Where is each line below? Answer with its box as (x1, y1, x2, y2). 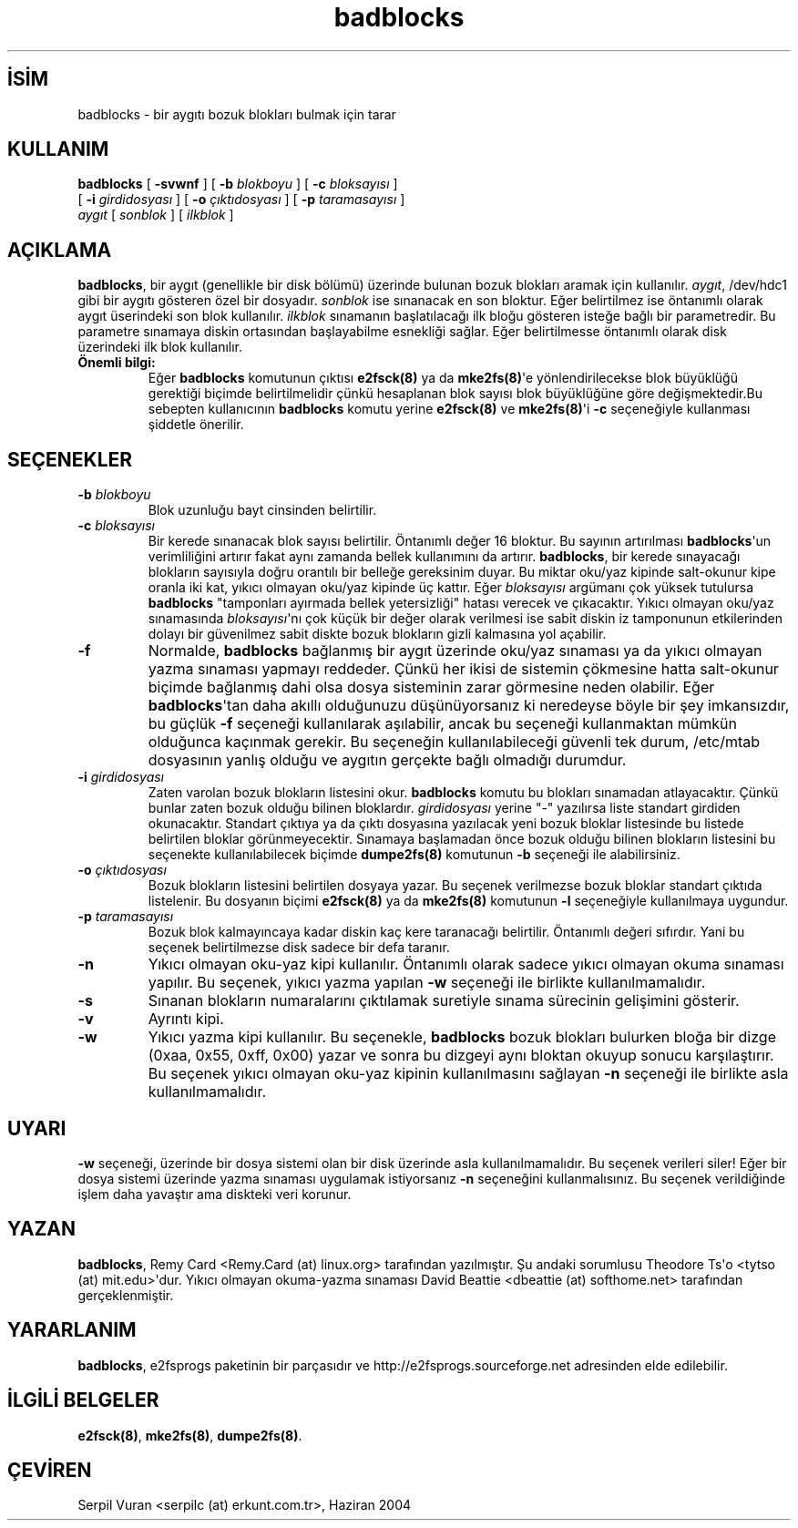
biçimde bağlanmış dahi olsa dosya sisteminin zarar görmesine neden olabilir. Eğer (148, 678, 715, 697)
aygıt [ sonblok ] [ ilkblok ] (77, 207, 234, 223)
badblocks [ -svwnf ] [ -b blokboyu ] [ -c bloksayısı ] (77, 176, 398, 192)
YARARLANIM (7, 1318, 137, 1342)
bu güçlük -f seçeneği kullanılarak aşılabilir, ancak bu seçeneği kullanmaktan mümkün (148, 714, 737, 733)
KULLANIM (7, 138, 109, 161)
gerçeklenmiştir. (77, 1287, 174, 1303)
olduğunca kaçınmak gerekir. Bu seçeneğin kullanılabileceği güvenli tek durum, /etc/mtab (148, 733, 761, 752)
